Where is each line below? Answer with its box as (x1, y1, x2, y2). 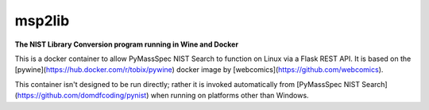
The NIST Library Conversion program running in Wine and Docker (14, 40, 238, 49)
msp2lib (14, 12, 70, 29)
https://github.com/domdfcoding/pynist (17, 91, 147, 101)
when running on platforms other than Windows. (150, 91, 309, 101)
